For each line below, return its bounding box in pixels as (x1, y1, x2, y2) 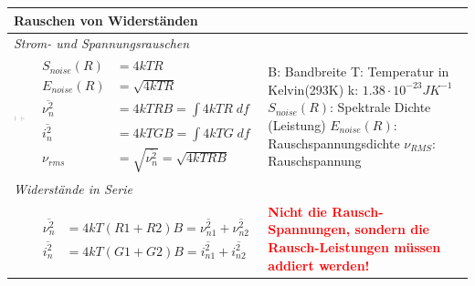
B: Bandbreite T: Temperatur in (268, 62, 449, 81)
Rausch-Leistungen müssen (268, 237, 441, 256)
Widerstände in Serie (14, 179, 132, 198)
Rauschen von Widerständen (14, 10, 198, 29)
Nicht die (268, 201, 327, 220)
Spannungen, (268, 220, 351, 239)
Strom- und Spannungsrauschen (14, 34, 190, 53)
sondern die (354, 220, 429, 239)
